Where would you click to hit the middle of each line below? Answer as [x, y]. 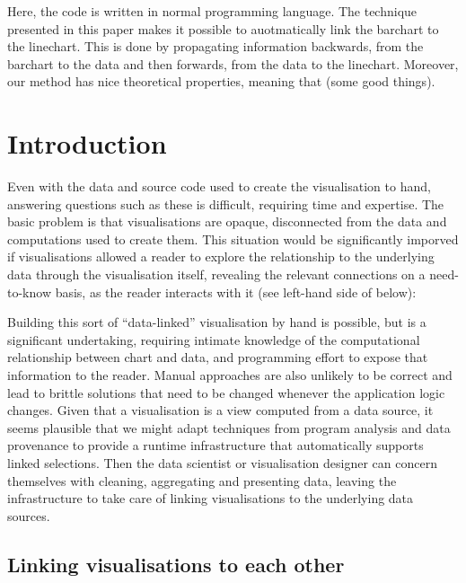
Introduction [87, 143]
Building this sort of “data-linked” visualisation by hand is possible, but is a [217, 322]
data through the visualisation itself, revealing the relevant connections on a [216, 274]
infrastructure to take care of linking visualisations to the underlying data [211, 498]
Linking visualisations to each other [176, 564]
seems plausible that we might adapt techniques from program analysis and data [229, 427]
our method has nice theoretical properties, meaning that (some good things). [221, 81]
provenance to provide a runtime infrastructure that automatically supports [215, 445]
